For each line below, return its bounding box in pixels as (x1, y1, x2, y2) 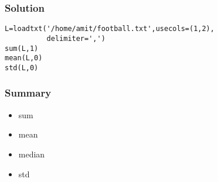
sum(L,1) (5, 44, 39, 53)
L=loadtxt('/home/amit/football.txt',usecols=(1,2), (5, 25, 214, 33)
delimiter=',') (46, 34, 105, 43)
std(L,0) (5, 63, 39, 72)
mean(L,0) (5, 54, 43, 63)
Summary (5, 85, 52, 100)
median (18, 147, 45, 160)
